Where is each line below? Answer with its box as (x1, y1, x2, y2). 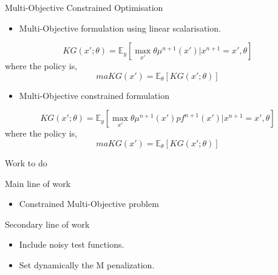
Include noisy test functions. (19, 238, 124, 251)
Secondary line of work (5, 217, 90, 230)
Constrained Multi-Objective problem (19, 197, 159, 210)
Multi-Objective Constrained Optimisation (5, 1, 163, 13)
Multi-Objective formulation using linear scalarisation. (19, 21, 221, 34)
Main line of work (5, 177, 71, 189)
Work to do (5, 156, 47, 169)
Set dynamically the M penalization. (19, 258, 155, 271)
